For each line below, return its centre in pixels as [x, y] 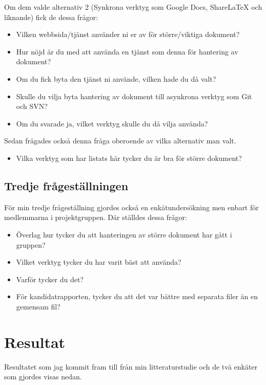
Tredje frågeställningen [66, 185]
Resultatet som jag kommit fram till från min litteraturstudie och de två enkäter [131, 366]
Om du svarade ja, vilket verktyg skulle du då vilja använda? [112, 123]
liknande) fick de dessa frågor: [51, 17]
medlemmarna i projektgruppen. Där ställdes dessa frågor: [96, 217]
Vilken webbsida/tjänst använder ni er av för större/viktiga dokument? [128, 34]
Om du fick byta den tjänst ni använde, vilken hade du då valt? [116, 78]
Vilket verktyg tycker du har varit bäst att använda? [99, 262]
